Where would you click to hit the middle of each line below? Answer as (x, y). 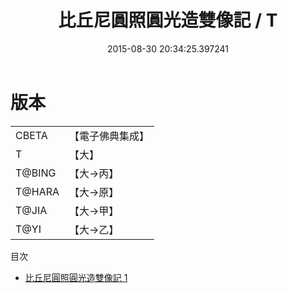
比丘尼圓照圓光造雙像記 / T (168, 20)
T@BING (36, 173)
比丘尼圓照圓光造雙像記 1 (76, 277)
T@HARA (37, 191)
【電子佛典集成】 (109, 136)
